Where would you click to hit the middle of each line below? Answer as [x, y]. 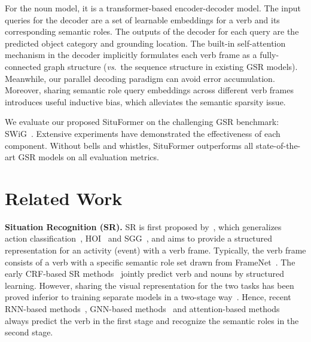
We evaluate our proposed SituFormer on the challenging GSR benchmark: [142, 122]
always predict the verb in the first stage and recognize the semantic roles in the [152, 320]
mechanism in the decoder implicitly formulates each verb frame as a [131, 55]
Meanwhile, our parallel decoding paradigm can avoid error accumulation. [140, 78]
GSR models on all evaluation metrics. [89, 157]
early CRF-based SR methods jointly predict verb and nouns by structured [145, 274]
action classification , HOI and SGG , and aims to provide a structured [139, 238]
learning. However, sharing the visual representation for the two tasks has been [150, 285]
